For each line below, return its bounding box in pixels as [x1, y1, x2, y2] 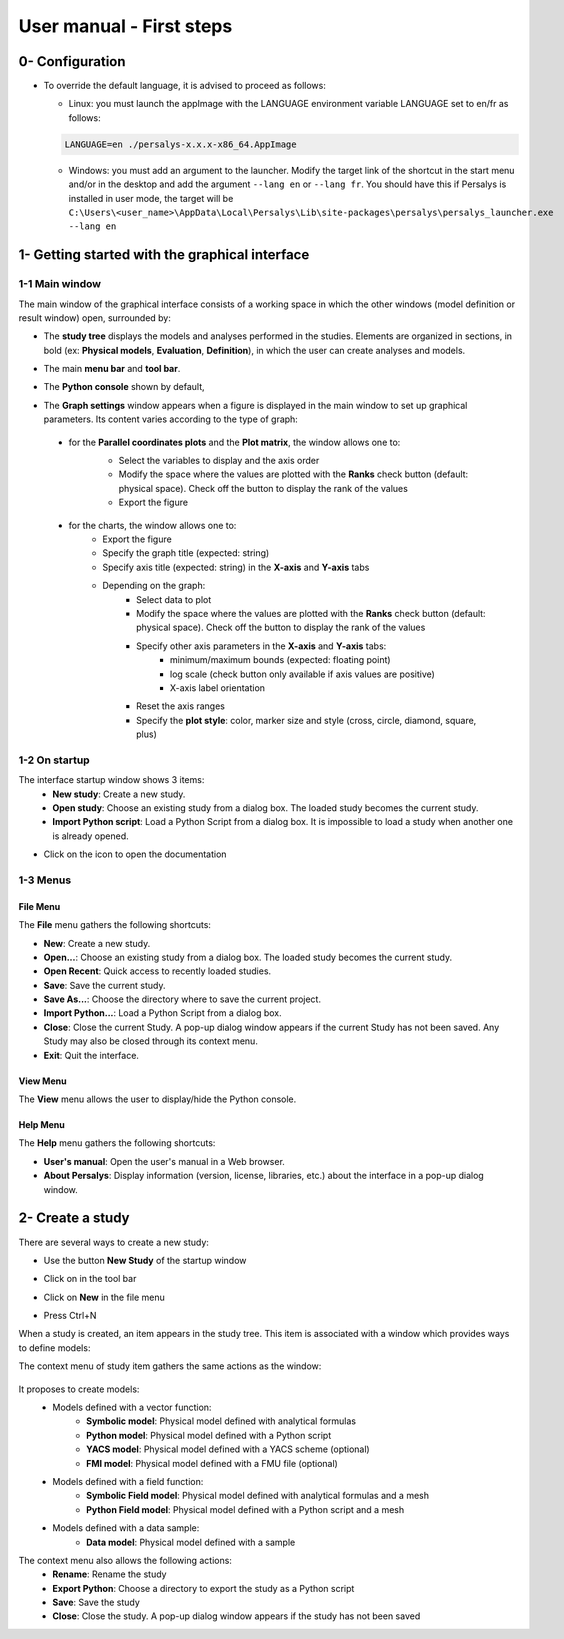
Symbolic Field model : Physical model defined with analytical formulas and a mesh [86, 1490, 430, 1502]
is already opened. [52, 830, 129, 842]
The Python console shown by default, [43, 381, 205, 393]
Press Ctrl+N [43, 1310, 97, 1322]
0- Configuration [18, 53, 126, 70]
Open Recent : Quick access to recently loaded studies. [43, 965, 272, 977]
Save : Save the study [52, 1596, 140, 1609]
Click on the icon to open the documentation [43, 848, 227, 860]
